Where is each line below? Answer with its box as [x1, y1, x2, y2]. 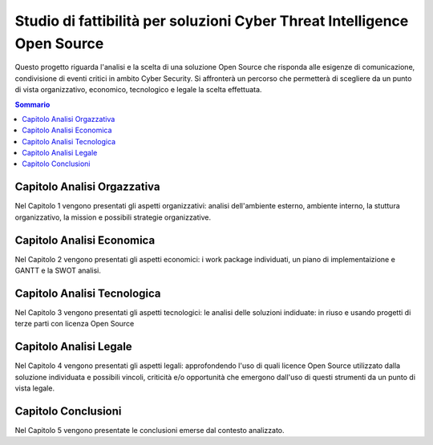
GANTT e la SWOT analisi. [14, 265, 102, 276]
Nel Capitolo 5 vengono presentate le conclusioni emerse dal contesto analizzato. [14, 425, 285, 435]
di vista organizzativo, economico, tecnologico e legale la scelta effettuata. [14, 85, 262, 95]
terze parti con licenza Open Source [14, 319, 135, 329]
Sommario [14, 99, 51, 109]
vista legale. [14, 383, 55, 393]
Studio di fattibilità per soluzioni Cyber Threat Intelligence [14, 12, 409, 30]
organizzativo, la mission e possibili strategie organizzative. [14, 212, 212, 222]
